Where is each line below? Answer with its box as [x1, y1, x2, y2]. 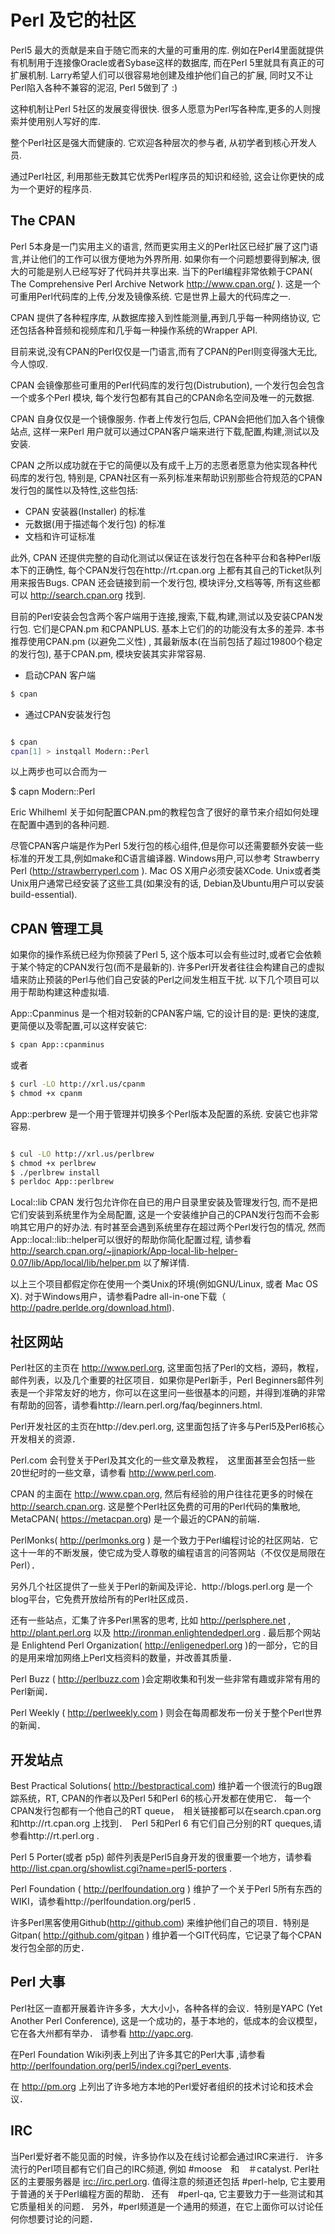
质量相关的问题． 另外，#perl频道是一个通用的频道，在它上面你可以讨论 [18, 2200, 315, 2212]
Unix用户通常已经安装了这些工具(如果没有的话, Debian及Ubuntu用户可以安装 [10, 877, 325, 890]
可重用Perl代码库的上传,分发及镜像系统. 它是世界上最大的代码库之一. [10, 290, 291, 302]
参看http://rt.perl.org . [10, 1829, 100, 1841]
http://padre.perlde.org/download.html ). [10, 1302, 175, 1314]
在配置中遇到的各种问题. [10, 819, 110, 831]
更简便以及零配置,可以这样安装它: [10, 1020, 148, 1032]
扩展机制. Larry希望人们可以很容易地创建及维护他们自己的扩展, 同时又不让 [10, 69, 314, 81]
